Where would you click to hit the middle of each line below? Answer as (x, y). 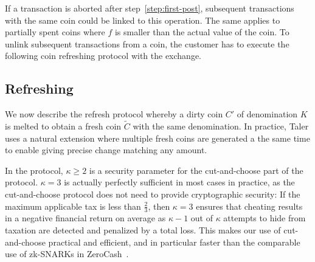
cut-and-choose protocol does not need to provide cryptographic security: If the (153, 194)
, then (159, 206)
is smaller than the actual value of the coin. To (202, 32)
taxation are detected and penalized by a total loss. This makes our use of (143, 229)
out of (202, 218)
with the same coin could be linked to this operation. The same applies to (143, 20)
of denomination (267, 114)
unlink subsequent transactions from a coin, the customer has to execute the (147, 43)
